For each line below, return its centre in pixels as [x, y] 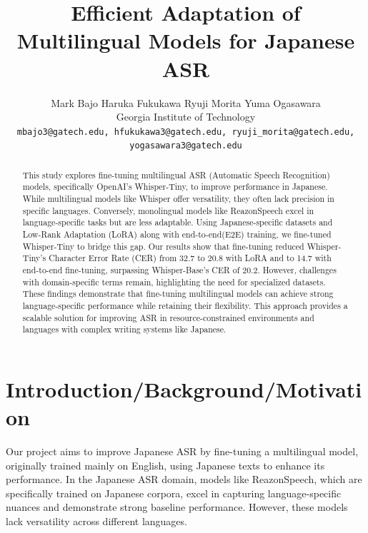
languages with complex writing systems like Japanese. [124, 329]
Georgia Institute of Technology [186, 117]
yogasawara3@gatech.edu [186, 146]
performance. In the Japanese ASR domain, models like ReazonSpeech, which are [184, 479]
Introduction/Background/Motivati [184, 389]
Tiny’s [34, 258]
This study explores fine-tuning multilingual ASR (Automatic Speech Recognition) [176, 174]
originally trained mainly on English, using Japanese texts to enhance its [165, 465]
